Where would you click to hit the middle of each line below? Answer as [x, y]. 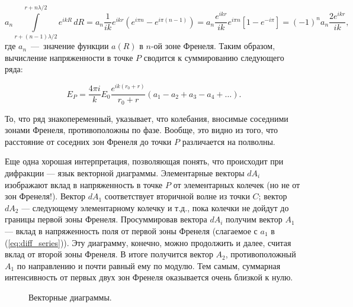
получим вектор [254, 219]
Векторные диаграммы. [70, 297]
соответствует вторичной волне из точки [177, 196]
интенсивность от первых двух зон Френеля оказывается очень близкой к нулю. [149, 277]
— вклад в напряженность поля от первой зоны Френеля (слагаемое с [131, 230]
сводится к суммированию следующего [214, 57]
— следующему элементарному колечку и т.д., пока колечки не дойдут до [155, 207]
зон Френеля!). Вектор [45, 196]
